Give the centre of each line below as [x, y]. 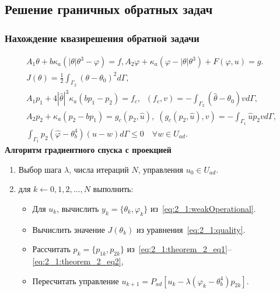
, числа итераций [99, 169]
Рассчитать [51, 249]
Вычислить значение [69, 229]
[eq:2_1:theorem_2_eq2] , [78, 261]
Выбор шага [40, 169]
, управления [161, 169]
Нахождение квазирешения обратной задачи [102, 38]
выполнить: [113, 189]
